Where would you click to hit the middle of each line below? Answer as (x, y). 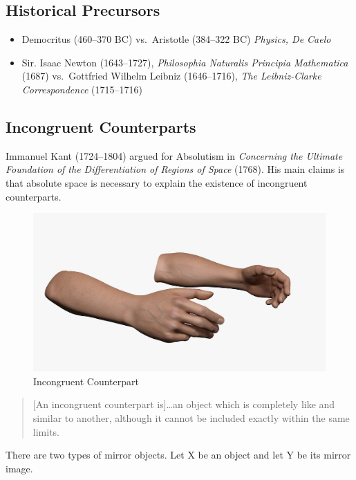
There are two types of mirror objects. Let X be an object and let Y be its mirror (178, 455)
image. (19, 468)
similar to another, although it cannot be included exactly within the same (191, 417)
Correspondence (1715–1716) (82, 89)
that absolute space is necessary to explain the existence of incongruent (157, 182)
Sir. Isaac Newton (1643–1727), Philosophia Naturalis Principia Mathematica (185, 62)
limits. (46, 431)
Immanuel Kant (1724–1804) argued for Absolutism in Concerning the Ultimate (174, 155)
